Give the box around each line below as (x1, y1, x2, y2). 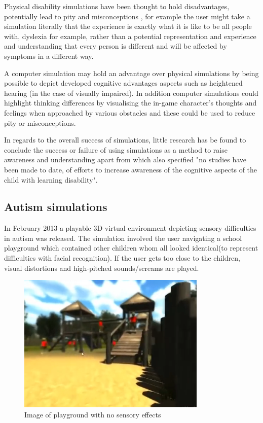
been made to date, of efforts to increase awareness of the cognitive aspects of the (4, 164, 257, 174)
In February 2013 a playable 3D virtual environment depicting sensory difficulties (4, 223, 256, 233)
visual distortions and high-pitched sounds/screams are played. (4, 262, 199, 273)
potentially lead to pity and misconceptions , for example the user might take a (4, 11, 250, 21)
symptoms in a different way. (4, 50, 94, 61)
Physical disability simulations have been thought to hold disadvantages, (4, 1, 230, 11)
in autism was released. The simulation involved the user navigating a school (4, 232, 242, 243)
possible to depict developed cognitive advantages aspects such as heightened (4, 78, 243, 88)
